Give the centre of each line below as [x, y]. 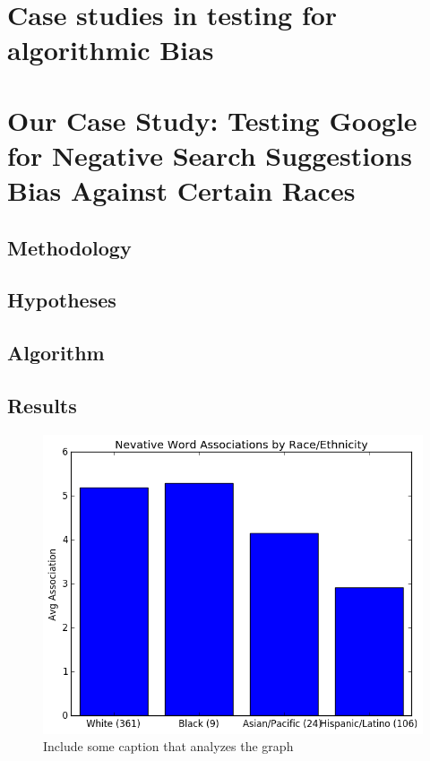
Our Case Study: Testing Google [212, 120]
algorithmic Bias [111, 50]
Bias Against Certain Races [181, 190]
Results [42, 406]
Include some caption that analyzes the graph [168, 746]
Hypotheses [62, 300]
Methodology [69, 247]
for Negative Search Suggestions [210, 155]
